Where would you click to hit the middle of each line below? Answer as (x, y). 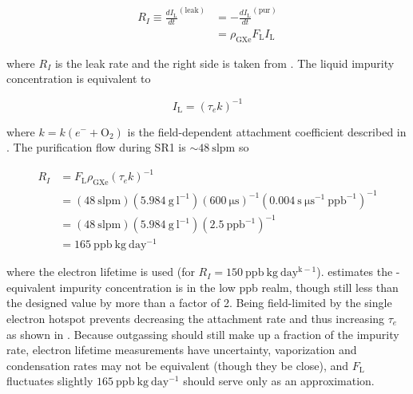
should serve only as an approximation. (279, 381)
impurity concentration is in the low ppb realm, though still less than (229, 287)
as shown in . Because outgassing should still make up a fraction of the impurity (203, 334)
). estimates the (355, 272)
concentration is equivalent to (79, 79)
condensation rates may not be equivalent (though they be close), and (178, 365)
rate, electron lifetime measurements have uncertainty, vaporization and (182, 350)
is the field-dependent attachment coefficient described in (267, 131)
